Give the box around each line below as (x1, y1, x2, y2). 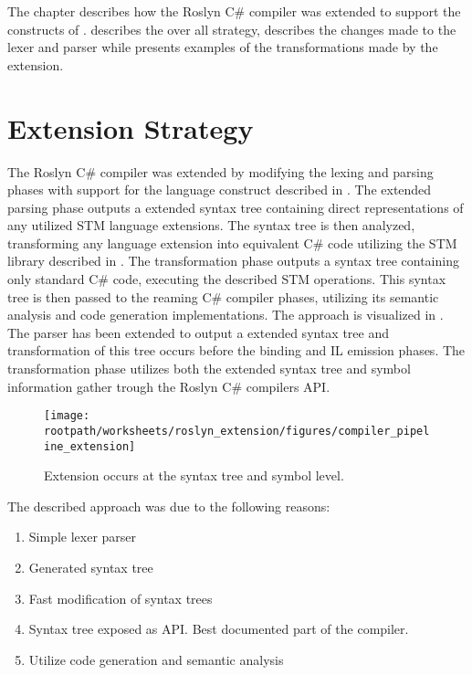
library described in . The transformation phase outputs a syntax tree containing (7, 251, 459, 270)
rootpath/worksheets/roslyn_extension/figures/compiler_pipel (44, 424, 430, 438)
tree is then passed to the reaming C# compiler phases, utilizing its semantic (7, 287, 439, 306)
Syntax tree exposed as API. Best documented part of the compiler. (28, 619, 409, 638)
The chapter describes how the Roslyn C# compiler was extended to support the (7, 2, 461, 20)
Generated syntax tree (28, 557, 153, 576)
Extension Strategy (7, 109, 254, 146)
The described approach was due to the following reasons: (7, 496, 330, 515)
